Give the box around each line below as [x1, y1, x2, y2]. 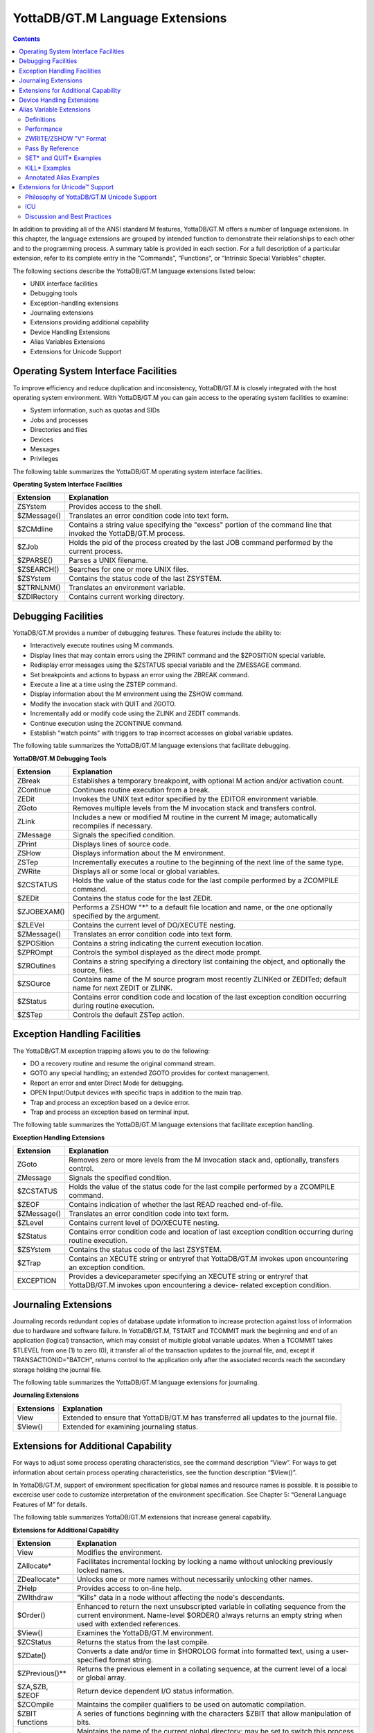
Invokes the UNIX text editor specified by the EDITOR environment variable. [73, 794, 319, 804]
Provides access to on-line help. [76, 1583, 182, 1593]
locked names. [76, 1565, 125, 1575]
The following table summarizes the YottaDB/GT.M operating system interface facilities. [12, 467, 262, 476]
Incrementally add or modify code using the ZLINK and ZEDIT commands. [30, 709, 241, 717]
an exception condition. [69, 1262, 145, 1272]
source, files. [73, 966, 115, 975]
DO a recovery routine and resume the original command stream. [30, 1059, 216, 1068]
